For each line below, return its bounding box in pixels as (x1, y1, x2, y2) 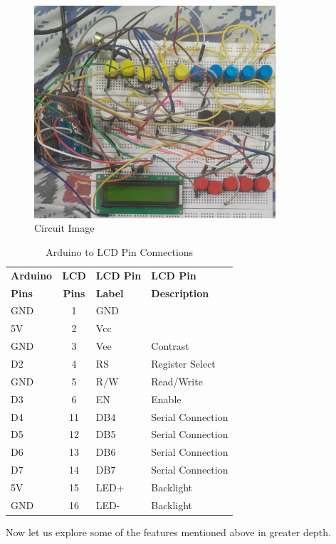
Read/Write (151, 373, 203, 388)
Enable (151, 391, 182, 406)
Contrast (151, 338, 189, 353)
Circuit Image (34, 220, 95, 235)
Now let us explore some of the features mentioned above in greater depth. (6, 524, 331, 539)
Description (151, 285, 209, 300)
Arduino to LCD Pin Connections (46, 244, 194, 259)
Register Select (151, 356, 216, 371)
